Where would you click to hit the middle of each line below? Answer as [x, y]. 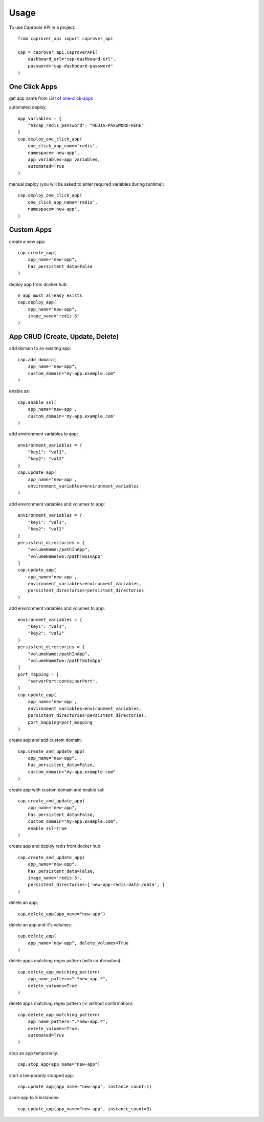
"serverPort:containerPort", [63, 681]
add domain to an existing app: [40, 348]
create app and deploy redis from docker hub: [55, 846]
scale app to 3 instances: [34, 1098]
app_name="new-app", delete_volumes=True [78, 943]
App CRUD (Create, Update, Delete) [64, 337]
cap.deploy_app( [37, 302]
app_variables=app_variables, [64, 159]
